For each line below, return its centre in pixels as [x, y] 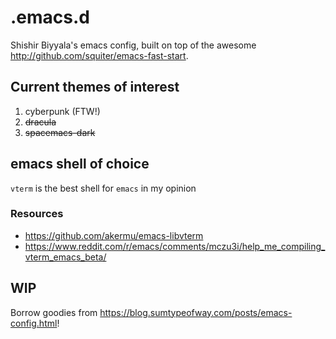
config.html [34, 323]
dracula [40, 122]
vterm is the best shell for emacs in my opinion [103, 188]
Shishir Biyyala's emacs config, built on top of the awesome [133, 45]
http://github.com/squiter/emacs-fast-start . [99, 55]
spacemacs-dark [60, 132]
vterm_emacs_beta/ [65, 257]
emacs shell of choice [80, 164]
